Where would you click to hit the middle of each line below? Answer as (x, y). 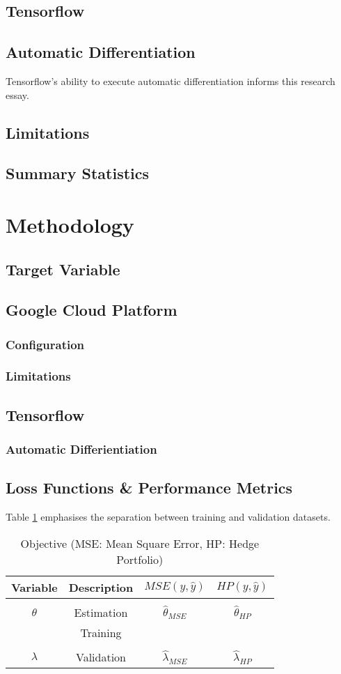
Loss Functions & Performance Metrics (149, 488)
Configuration (45, 344)
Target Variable (63, 269)
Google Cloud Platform (92, 310)
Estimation (101, 612)
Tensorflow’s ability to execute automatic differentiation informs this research (170, 81)
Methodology (70, 224)
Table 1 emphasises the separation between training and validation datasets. (168, 517)
